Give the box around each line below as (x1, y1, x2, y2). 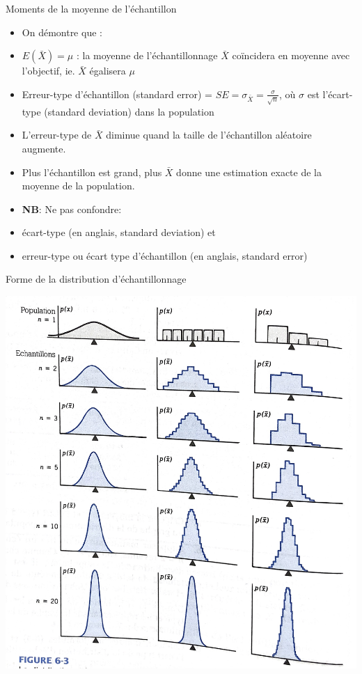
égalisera (89, 63, 126, 78)
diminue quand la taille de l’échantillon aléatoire (106, 127, 312, 142)
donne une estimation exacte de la (176, 164, 322, 179)
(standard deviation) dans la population (44, 104, 214, 118)
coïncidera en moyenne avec (232, 48, 350, 63)
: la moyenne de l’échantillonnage (76, 48, 218, 63)
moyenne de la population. (22, 178, 135, 193)
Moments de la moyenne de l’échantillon (6, 1, 177, 15)
